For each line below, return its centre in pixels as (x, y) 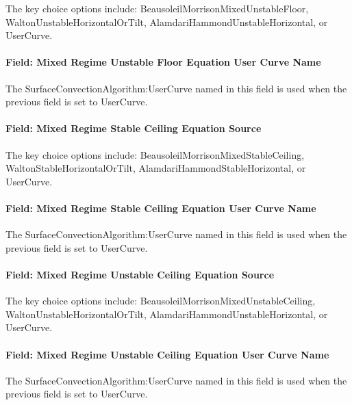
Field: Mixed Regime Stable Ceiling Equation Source (134, 128)
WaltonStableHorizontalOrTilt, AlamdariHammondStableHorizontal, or (156, 168)
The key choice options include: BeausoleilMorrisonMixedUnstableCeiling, (161, 301)
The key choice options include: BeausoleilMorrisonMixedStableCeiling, (155, 154)
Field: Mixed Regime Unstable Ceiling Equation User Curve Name (167, 354)
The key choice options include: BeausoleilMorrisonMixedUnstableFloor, (157, 8)
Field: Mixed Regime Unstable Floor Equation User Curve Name (163, 62)
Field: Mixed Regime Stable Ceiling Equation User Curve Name (161, 208)
